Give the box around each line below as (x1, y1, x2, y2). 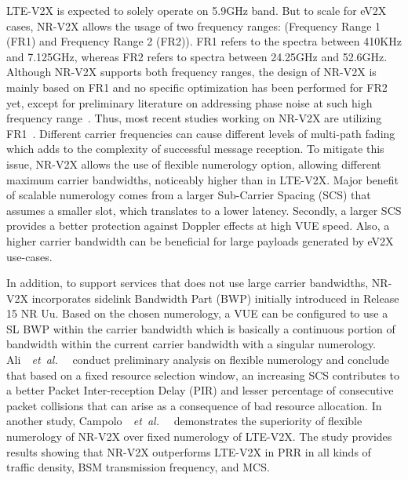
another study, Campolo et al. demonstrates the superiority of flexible (6, 413, 362, 429)
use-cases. (6, 248, 53, 264)
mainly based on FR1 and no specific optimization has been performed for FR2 (6, 78, 388, 95)
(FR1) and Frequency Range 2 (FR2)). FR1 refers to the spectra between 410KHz (6, 33, 402, 49)
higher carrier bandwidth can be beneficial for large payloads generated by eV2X (6, 232, 394, 249)
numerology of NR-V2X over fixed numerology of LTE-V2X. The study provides (6, 428, 392, 445)
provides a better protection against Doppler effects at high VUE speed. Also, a (6, 217, 390, 234)
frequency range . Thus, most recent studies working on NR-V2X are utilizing (6, 110, 382, 126)
